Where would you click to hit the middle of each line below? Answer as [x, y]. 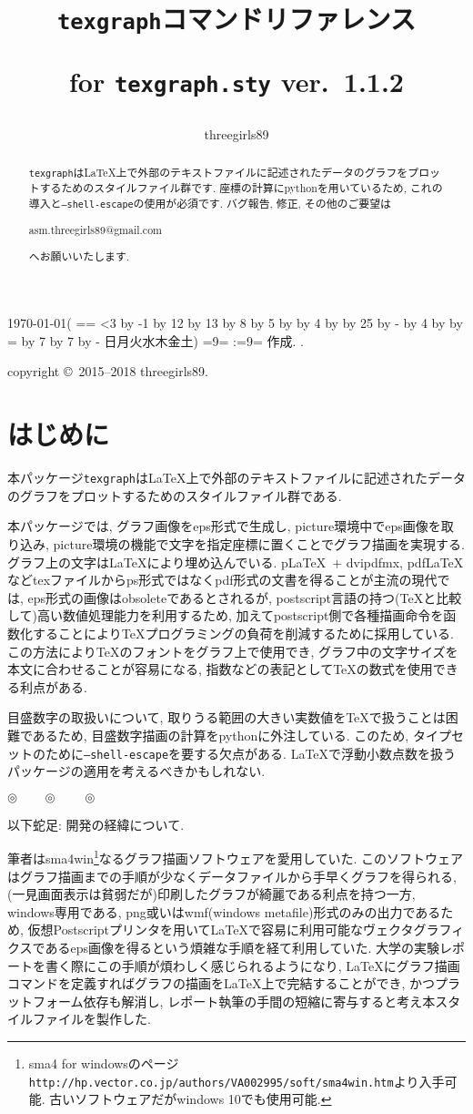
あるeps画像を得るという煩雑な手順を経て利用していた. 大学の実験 [242, 947]
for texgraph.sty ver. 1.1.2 [236, 81]
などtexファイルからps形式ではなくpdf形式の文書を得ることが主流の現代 [222, 580]
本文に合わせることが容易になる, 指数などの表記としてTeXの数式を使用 [220, 669]
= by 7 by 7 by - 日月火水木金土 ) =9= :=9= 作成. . [156, 340]
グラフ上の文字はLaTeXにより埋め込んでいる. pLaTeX [167, 562]
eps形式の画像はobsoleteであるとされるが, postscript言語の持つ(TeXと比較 [245, 597]
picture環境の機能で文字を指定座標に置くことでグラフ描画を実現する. [259, 543]
